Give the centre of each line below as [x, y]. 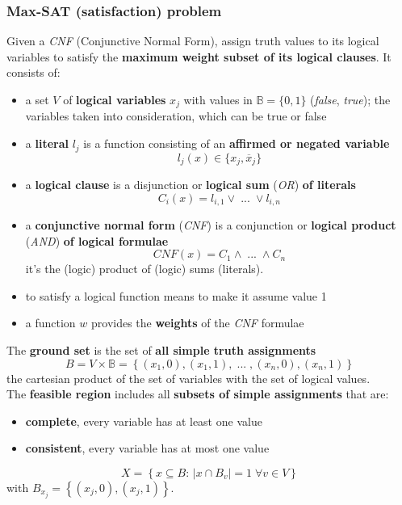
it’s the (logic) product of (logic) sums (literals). [144, 269]
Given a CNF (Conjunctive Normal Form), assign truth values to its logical [193, 41]
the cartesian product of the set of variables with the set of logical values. [188, 378]
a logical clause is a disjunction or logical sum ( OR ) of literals [191, 184]
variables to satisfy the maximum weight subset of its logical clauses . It [199, 56]
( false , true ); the [350, 99]
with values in [218, 99]
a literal [47, 143]
